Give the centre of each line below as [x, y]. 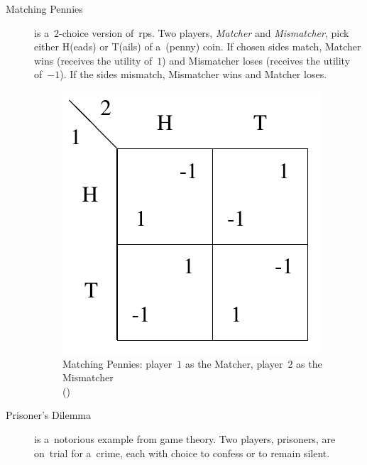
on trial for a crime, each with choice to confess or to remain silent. [182, 453]
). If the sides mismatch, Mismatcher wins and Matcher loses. [193, 74]
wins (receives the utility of [93, 60]
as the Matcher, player [234, 363]
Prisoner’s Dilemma [49, 415]
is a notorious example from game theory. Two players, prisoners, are [185, 438]
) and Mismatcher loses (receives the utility [256, 60]
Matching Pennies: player [117, 363]
